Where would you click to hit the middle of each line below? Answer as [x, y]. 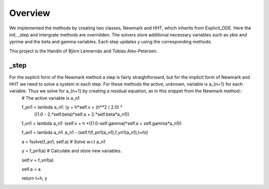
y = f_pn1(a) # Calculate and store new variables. [72, 151]
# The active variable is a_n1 [51, 98]
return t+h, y [34, 178]
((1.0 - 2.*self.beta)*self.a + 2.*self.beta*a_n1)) [82, 114]
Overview [30, 13]
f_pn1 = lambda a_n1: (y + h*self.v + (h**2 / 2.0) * [72, 107]
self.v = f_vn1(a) [38, 160]
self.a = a [31, 169]
